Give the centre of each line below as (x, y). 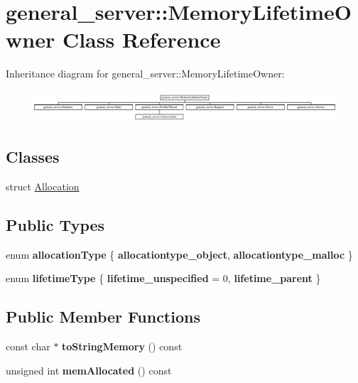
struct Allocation (43, 186)
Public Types (55, 224)
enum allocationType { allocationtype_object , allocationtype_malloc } (179, 254)
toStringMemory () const (122, 346)
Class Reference (141, 39)
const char (28, 346)
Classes (33, 156)
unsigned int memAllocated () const (89, 370)
